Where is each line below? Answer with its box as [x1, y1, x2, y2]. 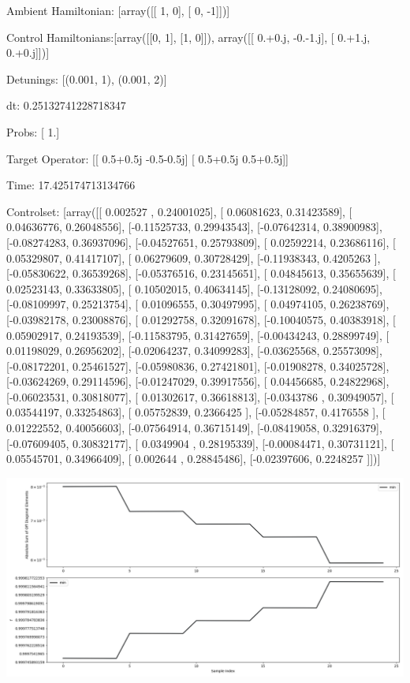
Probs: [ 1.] [6, 123, 60, 140]
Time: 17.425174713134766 [6, 177, 136, 193]
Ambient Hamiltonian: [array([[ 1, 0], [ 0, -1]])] [6, 2, 230, 18]
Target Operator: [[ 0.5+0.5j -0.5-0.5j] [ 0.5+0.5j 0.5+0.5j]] [6, 150, 289, 166]
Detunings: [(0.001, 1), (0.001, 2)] [6, 70, 167, 87]
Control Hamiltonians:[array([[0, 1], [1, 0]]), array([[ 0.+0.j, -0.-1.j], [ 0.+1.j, [6, 28, 371, 45]
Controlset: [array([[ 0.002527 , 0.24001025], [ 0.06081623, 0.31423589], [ [6, 203, 352, 219]
